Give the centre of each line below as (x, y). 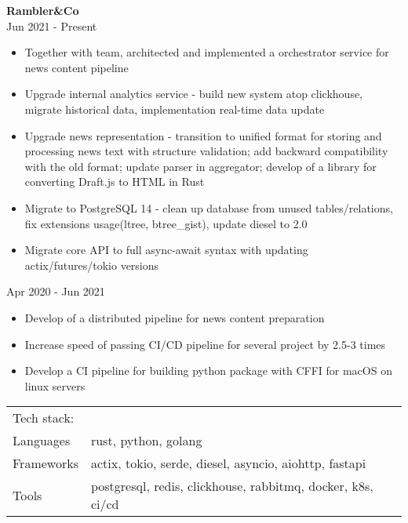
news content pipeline (76, 67)
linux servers (55, 385)
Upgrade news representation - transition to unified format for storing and (203, 135)
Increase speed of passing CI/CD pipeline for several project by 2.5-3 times (205, 344)
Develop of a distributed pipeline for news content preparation (175, 317)
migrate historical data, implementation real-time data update (175, 109)
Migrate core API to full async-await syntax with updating (166, 250)
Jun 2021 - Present (52, 25)
